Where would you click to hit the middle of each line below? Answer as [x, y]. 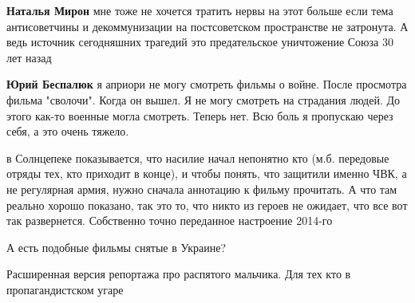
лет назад [29, 57]
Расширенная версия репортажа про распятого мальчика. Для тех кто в [179, 274]
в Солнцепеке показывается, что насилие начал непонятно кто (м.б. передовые [198, 157]
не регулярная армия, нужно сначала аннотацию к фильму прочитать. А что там [202, 189]
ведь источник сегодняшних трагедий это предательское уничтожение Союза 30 [200, 42]
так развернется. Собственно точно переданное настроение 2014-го [170, 220]
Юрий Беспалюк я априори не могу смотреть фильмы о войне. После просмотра [207, 84]
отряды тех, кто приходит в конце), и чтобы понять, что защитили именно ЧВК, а [207, 173]
